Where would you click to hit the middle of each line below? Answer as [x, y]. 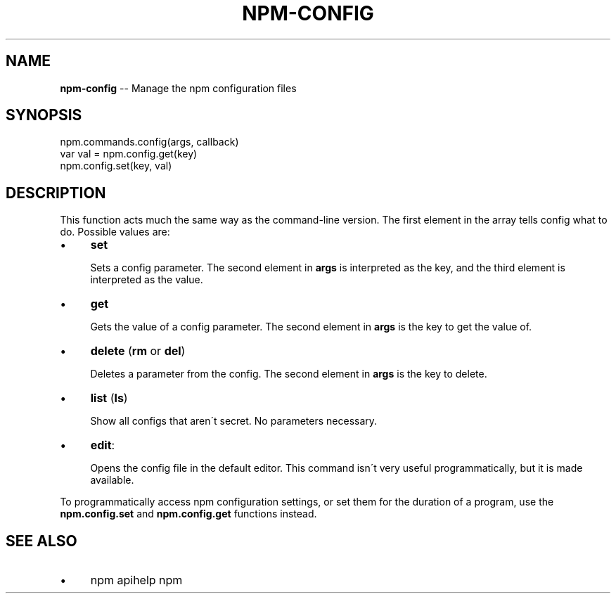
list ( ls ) [109, 398]
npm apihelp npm [136, 580]
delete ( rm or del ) [138, 351]
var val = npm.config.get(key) [129, 154]
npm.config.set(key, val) [116, 166]
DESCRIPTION [56, 193]
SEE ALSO [41, 541]
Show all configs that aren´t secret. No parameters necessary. [234, 421]
